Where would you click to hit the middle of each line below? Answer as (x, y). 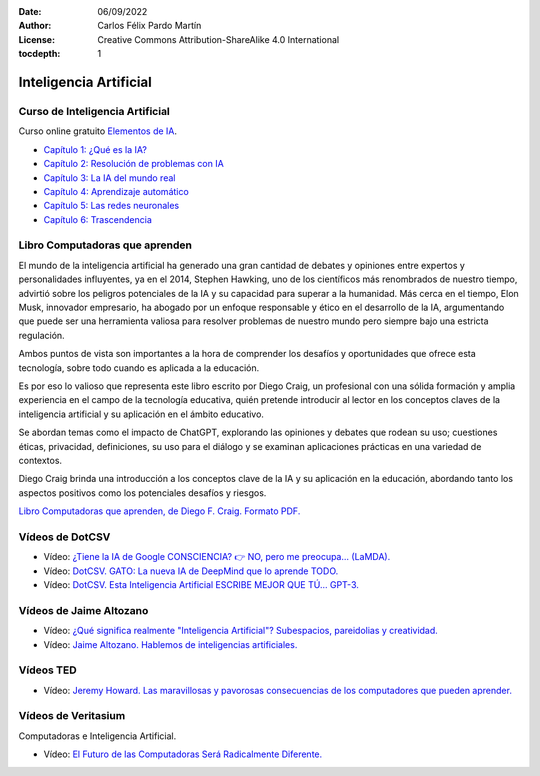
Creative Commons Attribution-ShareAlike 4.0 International (218, 39)
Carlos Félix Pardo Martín (149, 26)
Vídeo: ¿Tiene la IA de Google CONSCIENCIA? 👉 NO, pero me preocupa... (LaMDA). (217, 557)
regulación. (41, 335)
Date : (30, 11)
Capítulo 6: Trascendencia (97, 219)
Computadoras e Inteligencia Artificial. (97, 736)
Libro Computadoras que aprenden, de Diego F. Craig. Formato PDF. (159, 511)
